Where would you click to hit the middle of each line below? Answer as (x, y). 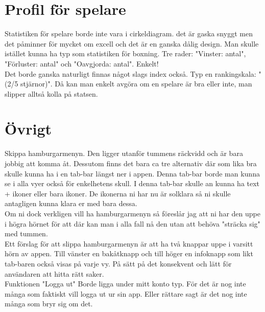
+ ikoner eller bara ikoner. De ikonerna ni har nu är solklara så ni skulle (118, 193)
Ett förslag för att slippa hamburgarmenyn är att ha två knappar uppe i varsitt (129, 243)
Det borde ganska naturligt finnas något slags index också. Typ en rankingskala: (130, 73)
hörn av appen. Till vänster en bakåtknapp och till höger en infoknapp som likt (129, 253)
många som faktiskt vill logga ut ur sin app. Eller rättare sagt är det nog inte (126, 293)
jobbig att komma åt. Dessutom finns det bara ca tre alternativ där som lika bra (131, 163)
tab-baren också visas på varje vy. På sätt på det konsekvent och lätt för (118, 263)
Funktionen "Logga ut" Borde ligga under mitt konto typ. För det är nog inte (125, 284)
